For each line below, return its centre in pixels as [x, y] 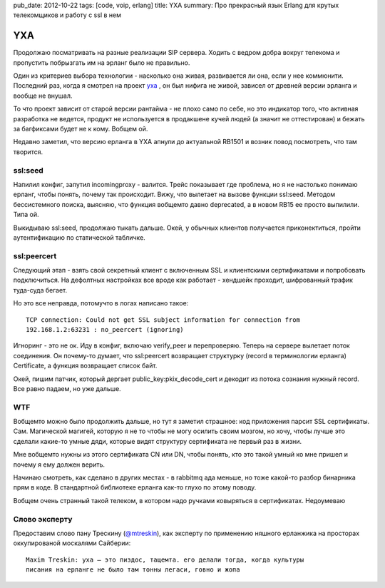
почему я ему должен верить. [59, 465]
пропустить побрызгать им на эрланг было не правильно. [102, 62]
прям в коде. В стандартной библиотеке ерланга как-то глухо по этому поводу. [135, 487]
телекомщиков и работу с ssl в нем [67, 15]
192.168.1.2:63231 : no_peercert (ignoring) [105, 329]
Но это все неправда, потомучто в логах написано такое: [101, 303]
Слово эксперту [43, 519]
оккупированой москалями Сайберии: [72, 543]
